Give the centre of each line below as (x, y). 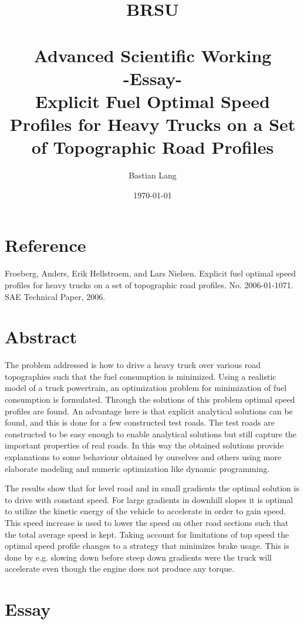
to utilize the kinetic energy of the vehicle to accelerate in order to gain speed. (146, 511)
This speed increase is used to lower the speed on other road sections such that (147, 522)
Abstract (41, 337)
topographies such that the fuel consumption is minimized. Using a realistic (141, 376)
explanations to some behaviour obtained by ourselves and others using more (143, 457)
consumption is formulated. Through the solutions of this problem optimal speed (150, 399)
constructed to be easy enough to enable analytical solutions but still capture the (151, 434)
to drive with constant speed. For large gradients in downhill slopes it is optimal (149, 499)
